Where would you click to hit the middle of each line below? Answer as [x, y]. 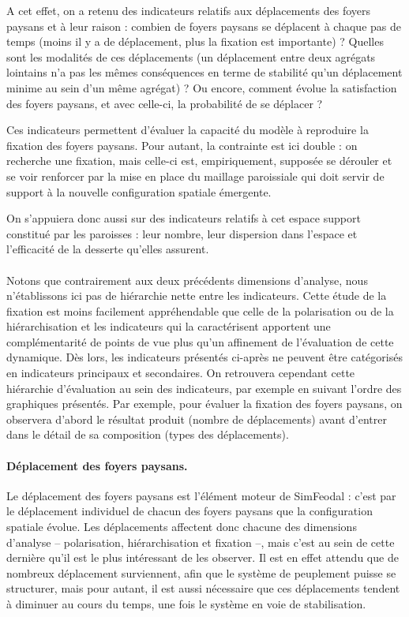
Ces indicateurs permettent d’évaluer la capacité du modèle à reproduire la [188, 130]
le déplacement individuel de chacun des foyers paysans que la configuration [189, 511]
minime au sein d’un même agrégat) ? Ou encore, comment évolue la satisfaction [202, 87]
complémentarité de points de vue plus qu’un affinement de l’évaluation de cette [200, 341]
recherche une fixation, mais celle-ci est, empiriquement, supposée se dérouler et [199, 161]
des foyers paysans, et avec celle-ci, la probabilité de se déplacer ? [165, 103]
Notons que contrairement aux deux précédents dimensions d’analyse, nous [187, 280]
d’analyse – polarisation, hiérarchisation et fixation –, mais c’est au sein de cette [201, 542]
